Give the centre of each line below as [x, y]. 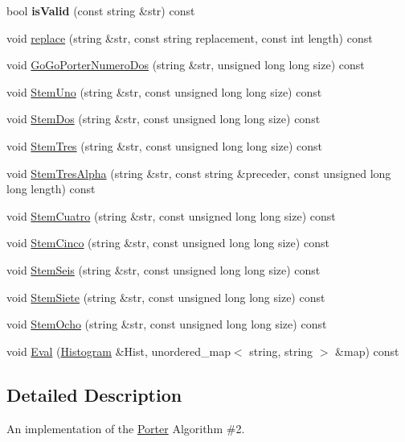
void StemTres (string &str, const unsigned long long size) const [165, 145]
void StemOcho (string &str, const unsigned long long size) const [167, 324]
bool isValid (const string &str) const [101, 10]
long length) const [51, 189]
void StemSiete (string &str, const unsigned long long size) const [166, 297]
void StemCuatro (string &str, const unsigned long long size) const [171, 215]
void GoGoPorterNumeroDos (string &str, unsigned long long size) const [186, 65]
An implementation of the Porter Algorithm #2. [126, 428]
